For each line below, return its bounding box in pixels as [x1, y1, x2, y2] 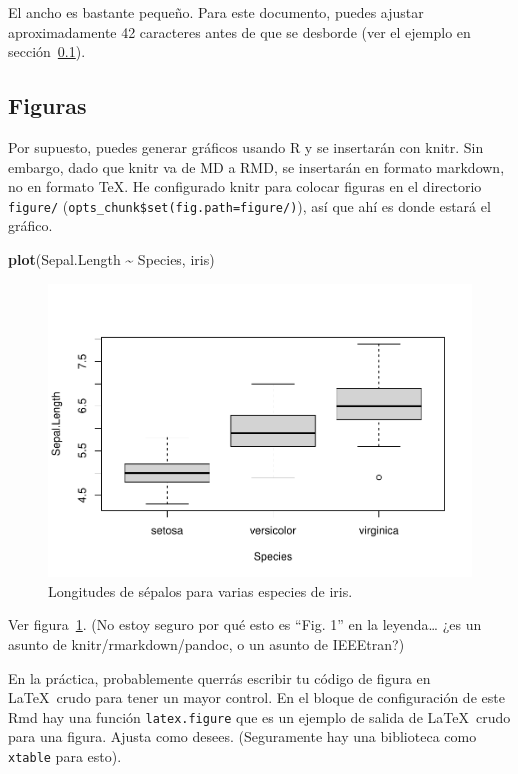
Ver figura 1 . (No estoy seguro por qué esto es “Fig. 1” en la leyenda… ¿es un [8, 614, 482, 635]
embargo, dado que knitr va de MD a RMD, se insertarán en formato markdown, [8, 156, 505, 177]
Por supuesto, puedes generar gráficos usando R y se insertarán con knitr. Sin [8, 136, 484, 157]
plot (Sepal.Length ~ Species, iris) [8, 249, 215, 270]
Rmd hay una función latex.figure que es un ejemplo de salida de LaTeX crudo [8, 706, 511, 727]
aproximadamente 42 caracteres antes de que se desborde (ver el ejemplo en [8, 21, 471, 42]
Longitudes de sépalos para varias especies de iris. [48, 580, 353, 601]
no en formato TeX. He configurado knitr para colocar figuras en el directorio [8, 176, 482, 197]
